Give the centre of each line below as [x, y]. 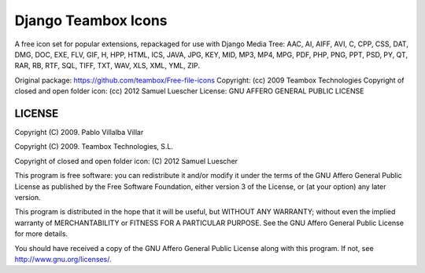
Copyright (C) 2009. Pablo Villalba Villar [79, 133]
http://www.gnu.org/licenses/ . [63, 259]
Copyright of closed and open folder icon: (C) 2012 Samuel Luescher [126, 161]
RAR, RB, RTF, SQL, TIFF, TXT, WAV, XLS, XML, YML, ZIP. [107, 66]
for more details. [41, 234]
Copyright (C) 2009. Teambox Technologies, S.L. [94, 147]
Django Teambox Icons [91, 20]
